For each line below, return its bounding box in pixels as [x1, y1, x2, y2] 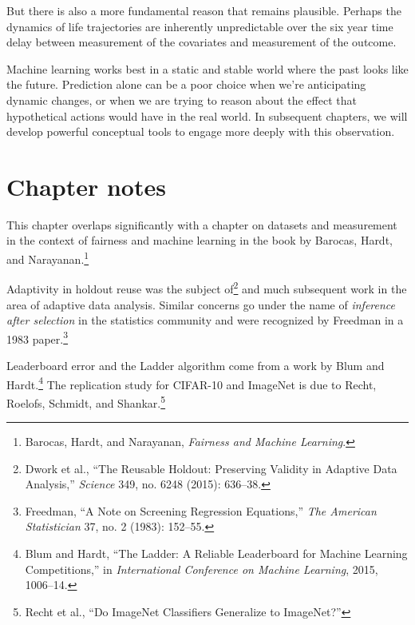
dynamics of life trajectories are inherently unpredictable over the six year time [6, 18, 393, 34]
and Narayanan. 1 [6, 249, 89, 267]
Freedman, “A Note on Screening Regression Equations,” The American [25, 502, 377, 519]
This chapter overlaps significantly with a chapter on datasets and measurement [6, 216, 397, 233]
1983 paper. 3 [6, 328, 69, 347]
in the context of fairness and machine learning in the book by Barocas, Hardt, [6, 232, 393, 249]
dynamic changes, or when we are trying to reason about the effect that [6, 91, 357, 108]
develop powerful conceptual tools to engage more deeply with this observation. [6, 123, 395, 140]
